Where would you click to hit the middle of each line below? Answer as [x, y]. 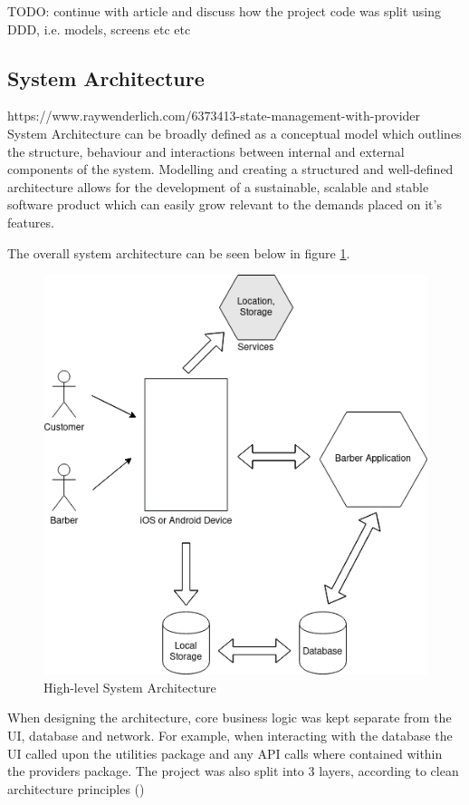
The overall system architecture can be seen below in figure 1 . [179, 252]
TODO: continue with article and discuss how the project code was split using [225, 11]
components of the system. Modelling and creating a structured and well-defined [230, 169]
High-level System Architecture [130, 687]
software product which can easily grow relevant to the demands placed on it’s [225, 204]
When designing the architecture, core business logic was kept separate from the [230, 718]
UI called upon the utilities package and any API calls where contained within [225, 753]
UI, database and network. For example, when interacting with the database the [230, 736]
